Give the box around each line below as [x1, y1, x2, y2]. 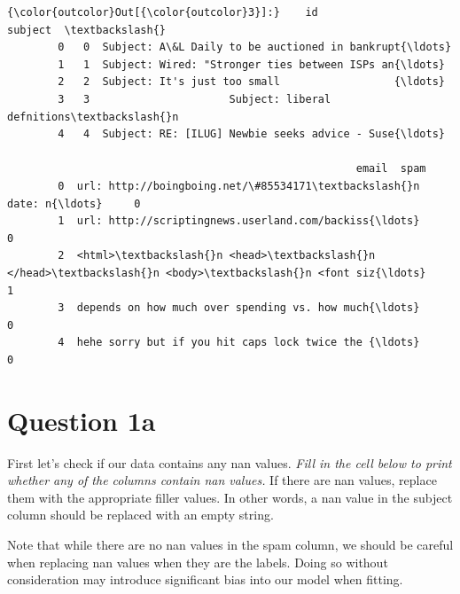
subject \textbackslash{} [7, 23, 166, 36]
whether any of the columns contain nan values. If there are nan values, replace [7, 471, 437, 489]
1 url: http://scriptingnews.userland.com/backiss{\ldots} [58, 215, 420, 228]
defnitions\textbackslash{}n [7, 110, 179, 123]
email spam [355, 162, 426, 176]
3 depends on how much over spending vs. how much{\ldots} [58, 301, 420, 315]
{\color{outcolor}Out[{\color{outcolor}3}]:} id [7, 6, 318, 19]
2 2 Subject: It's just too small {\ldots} [58, 75, 445, 89]
